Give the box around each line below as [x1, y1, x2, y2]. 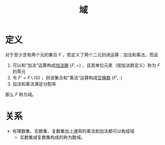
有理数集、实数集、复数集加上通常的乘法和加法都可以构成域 [12, 128, 135, 134]
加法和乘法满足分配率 [12, 80, 56, 87]
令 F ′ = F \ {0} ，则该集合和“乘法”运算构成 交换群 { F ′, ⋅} [12, 74, 123, 80]
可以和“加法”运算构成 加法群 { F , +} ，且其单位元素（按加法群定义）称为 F [12, 62, 161, 68]
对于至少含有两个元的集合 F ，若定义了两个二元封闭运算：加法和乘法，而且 [5, 52, 159, 58]
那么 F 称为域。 [5, 91, 37, 97]
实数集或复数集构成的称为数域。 [19, 134, 85, 140]
